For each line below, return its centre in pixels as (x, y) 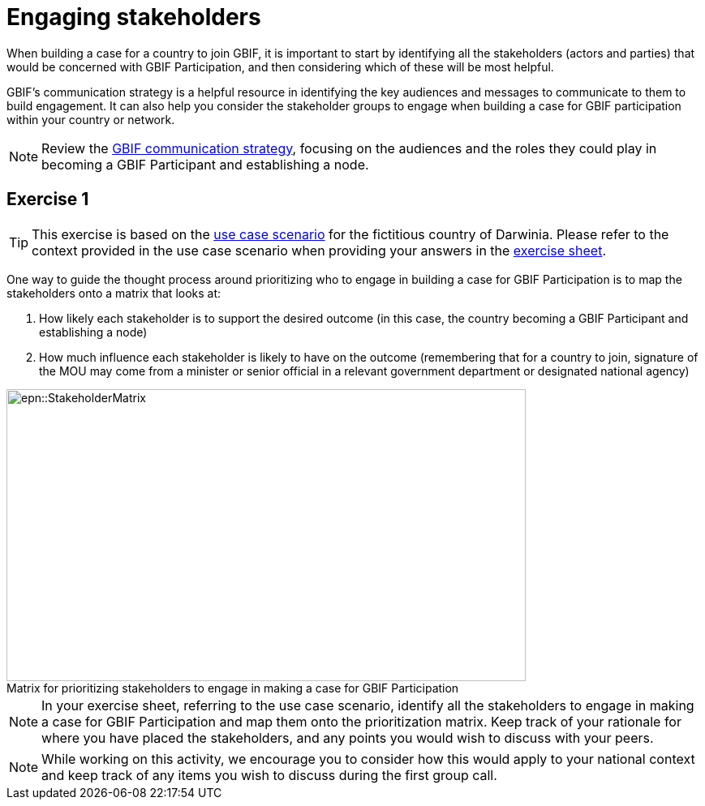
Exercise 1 (48, 199)
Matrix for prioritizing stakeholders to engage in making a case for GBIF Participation (233, 688)
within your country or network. (91, 119)
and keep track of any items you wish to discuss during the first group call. (269, 775)
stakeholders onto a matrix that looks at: (114, 293)
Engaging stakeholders (134, 17)
